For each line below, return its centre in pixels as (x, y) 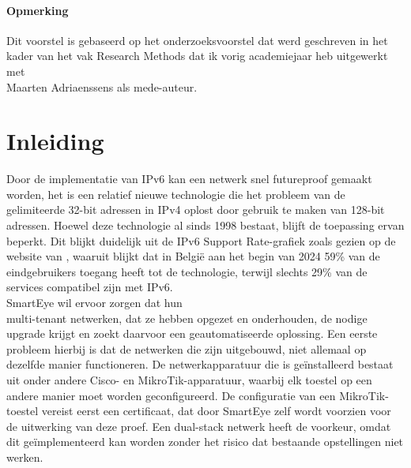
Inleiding (55, 141)
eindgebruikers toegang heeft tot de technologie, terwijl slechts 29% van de (187, 271)
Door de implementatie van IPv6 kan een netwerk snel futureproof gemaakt (189, 179)
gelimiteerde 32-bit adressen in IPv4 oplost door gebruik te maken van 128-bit (196, 210)
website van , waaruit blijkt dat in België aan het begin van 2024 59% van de (193, 256)
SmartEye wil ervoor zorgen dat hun (94, 303)
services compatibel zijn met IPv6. (90, 287)
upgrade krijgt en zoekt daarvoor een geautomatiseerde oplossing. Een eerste (192, 333)
